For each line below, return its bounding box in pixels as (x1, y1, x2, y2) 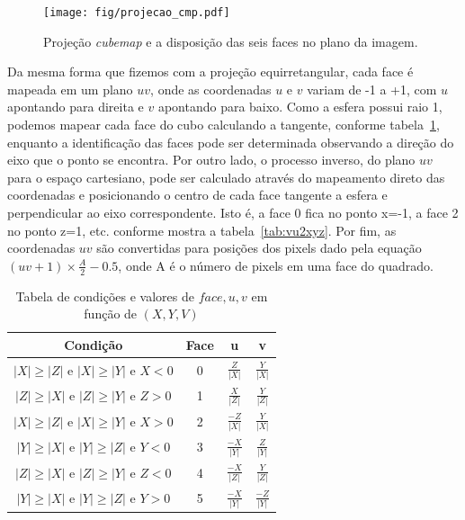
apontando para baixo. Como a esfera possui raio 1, (157, 97, 443, 116)
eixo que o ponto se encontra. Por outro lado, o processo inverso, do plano (7, 150, 416, 169)
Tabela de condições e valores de (15, 286, 194, 305)
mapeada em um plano (7, 79, 133, 98)
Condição (64, 335, 123, 354)
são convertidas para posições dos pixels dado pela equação (96, 238, 422, 257)
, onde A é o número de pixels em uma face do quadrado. (118, 256, 434, 274)
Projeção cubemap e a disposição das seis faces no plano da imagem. (43, 31, 418, 50)
